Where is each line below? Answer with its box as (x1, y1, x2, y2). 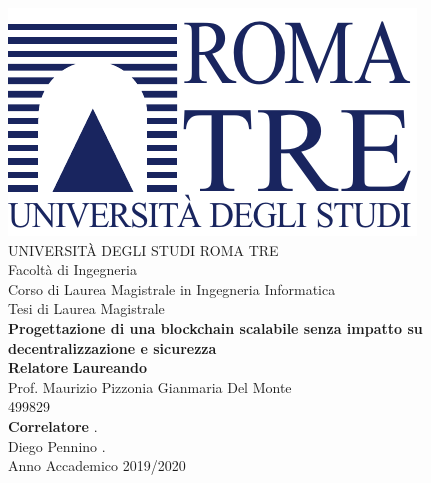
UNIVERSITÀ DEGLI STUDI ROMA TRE (8, 239, 279, 260)
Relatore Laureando (8, 357, 147, 378)
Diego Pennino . (8, 435, 106, 456)
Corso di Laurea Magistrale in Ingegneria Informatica (8, 278, 336, 299)
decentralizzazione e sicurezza (8, 337, 217, 358)
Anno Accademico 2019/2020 (8, 455, 186, 476)
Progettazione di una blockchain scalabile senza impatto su (8, 317, 423, 338)
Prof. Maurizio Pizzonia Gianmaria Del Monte (8, 376, 292, 397)
